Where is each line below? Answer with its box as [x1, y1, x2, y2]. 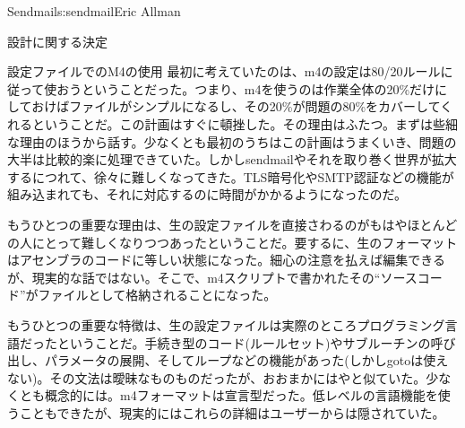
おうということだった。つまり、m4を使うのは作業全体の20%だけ [56, 79, 435, 98]
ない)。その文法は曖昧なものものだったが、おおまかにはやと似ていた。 [7, 368, 426, 387]
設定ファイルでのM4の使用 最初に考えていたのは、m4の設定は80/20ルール [7, 62, 441, 81]
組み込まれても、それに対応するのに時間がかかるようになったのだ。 [7, 185, 408, 204]
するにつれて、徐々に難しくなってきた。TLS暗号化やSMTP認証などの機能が [7, 167, 454, 186]
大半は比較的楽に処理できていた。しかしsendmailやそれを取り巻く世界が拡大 [7, 150, 457, 169]
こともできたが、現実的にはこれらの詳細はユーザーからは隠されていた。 [19, 403, 445, 422]
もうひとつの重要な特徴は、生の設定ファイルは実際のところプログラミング [7, 315, 445, 334]
